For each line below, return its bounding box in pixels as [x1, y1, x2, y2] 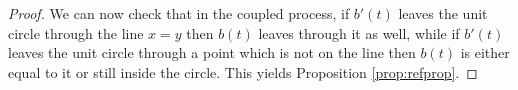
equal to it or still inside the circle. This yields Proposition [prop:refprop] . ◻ [8, 61, 478, 82]
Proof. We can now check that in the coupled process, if [8, 3, 350, 23]
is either [460, 42, 510, 63]
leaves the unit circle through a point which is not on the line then [8, 42, 416, 63]
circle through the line [8, 22, 144, 43]
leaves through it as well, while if [258, 22, 460, 43]
